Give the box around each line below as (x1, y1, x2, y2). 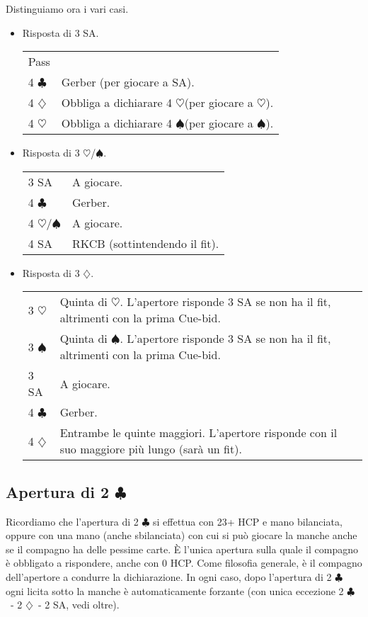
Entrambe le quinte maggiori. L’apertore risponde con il (59, 424, 338, 441)
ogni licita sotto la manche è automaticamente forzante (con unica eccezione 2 (6, 583, 344, 598)
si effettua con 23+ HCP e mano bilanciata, (153, 514, 343, 528)
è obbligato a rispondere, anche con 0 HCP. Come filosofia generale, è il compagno (6, 555, 362, 570)
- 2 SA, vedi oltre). (38, 597, 120, 612)
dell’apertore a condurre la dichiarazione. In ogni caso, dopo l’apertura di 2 (6, 569, 332, 584)
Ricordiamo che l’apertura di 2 (6, 514, 139, 528)
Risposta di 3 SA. (22, 25, 99, 40)
